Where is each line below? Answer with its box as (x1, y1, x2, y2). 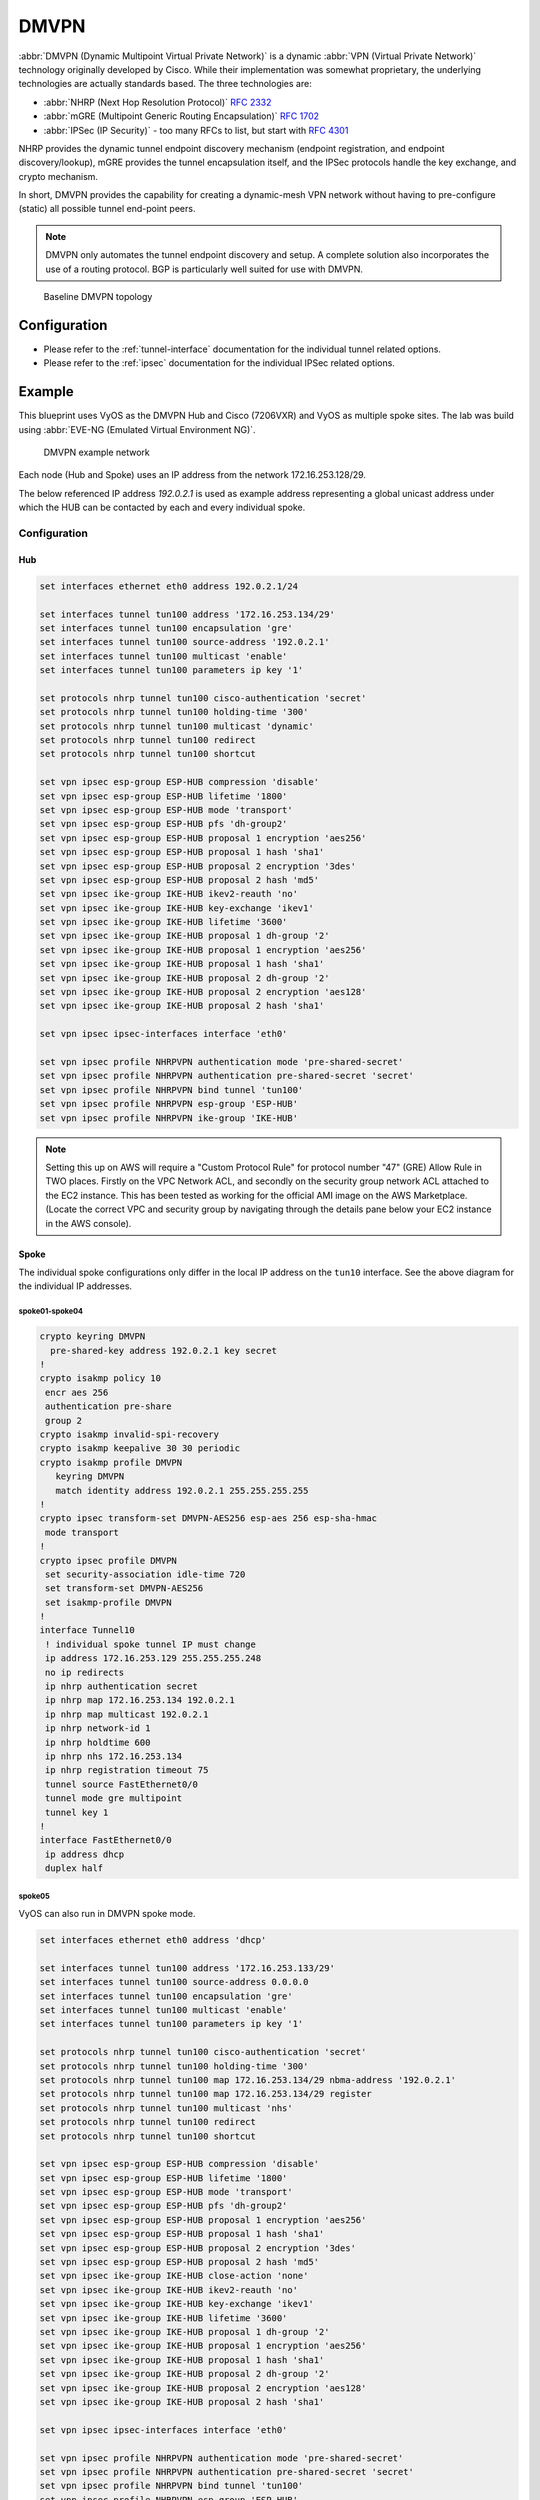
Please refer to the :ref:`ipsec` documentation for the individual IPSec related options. (43, 357, 395, 369)
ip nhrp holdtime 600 (45, 1736, 151, 1748)
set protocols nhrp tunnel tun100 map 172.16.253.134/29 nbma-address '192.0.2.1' (39, 2074, 457, 2085)
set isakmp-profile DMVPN (45, 1596, 172, 1608)
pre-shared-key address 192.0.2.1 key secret (50, 1345, 277, 1356)
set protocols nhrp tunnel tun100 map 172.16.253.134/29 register (39, 2088, 372, 2100)
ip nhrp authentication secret (45, 1681, 199, 1692)
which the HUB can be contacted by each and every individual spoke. (18, 501, 306, 514)
